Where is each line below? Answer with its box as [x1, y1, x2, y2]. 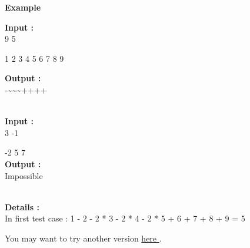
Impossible [5, 169, 43, 181]
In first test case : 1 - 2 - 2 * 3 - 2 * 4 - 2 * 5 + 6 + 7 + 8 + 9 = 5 [5, 212, 245, 224]
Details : [5, 200, 39, 213]
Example [5, 1, 41, 13]
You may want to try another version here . [5, 232, 162, 244]
